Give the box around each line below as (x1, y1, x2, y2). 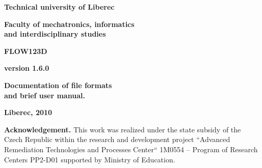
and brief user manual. (4, 90, 85, 100)
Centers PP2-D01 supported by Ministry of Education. (4, 154, 175, 164)
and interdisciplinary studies (4, 29, 106, 39)
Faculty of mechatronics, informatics (4, 18, 135, 29)
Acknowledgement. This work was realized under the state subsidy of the (4, 124, 241, 134)
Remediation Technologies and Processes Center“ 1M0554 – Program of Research (4, 144, 258, 154)
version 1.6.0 (4, 63, 49, 73)
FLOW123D (4, 45, 47, 56)
